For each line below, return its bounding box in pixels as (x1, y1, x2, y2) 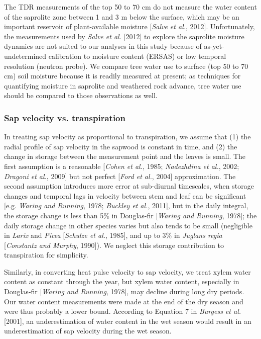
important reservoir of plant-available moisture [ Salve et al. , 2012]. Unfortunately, (4, 21, 255, 32)
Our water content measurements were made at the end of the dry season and (4, 296, 243, 306)
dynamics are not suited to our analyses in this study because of (4, 41, 202, 51)
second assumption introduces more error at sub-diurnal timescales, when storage (4, 181, 254, 191)
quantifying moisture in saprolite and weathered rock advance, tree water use (4, 80, 241, 91)
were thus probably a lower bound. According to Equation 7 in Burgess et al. (4, 306, 241, 316)
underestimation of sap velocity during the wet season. (4, 325, 172, 336)
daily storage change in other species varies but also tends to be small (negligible (4, 220, 252, 230)
